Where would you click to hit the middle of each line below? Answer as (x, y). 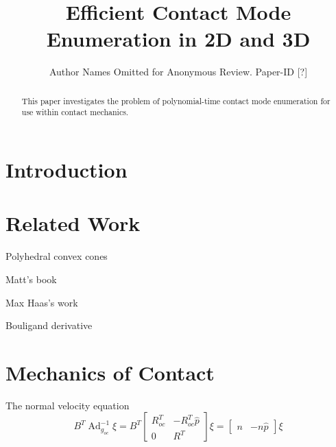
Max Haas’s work (42, 302)
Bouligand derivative (49, 325)
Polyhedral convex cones (57, 256)
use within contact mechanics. (75, 112)
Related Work (73, 223)
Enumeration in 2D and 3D (178, 39)
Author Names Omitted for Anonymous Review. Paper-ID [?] (178, 72)
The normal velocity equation (68, 405)
